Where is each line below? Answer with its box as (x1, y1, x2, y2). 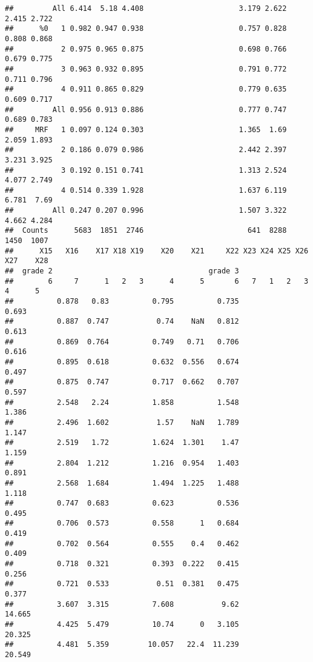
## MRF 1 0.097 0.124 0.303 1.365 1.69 (5, 125, 287, 134)
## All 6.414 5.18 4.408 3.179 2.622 (5, 4, 287, 13)
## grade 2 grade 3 (5, 267, 239, 276)
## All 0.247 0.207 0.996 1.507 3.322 (5, 206, 287, 215)
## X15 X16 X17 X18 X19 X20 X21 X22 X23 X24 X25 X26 (5, 246, 309, 255)
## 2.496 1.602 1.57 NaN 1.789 (5, 418, 239, 427)
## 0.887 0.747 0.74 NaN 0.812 (5, 317, 239, 326)
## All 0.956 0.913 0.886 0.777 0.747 (5, 105, 287, 114)
